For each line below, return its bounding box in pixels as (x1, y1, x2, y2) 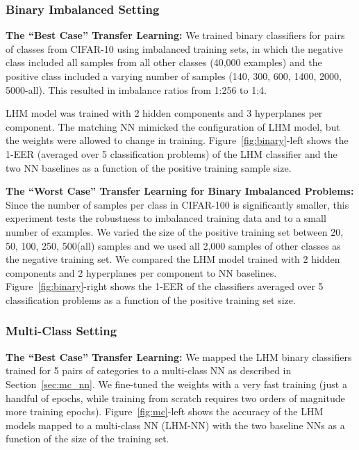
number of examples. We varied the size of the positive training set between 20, (6, 224, 344, 239)
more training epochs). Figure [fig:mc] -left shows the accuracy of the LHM (6, 404, 324, 419)
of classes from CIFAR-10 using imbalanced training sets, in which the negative (6, 41, 343, 56)
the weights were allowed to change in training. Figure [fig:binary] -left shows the (6, 133, 349, 147)
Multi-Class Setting (6, 322, 117, 339)
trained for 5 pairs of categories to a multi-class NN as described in (6, 363, 292, 378)
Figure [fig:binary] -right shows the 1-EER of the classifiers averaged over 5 (6, 279, 324, 294)
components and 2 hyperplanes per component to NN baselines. (6, 265, 277, 280)
